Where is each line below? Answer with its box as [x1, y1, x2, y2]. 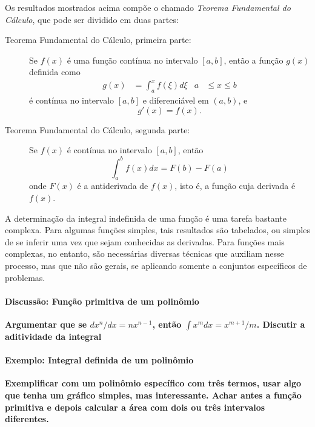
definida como [29, 65, 81, 78]
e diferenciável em [142, 94, 209, 107]
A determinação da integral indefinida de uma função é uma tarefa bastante [5, 211, 287, 224]
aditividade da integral [5, 329, 102, 342]
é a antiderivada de [77, 179, 148, 192]
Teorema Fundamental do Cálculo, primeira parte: [5, 33, 191, 46]
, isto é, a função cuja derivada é [174, 179, 296, 192]
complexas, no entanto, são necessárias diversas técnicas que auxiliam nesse [5, 247, 284, 260]
